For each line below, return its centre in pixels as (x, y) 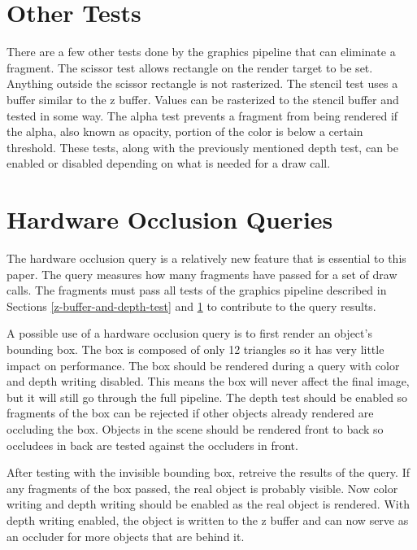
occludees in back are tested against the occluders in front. (152, 445)
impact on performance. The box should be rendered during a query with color (203, 365)
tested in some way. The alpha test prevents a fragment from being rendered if (202, 115)
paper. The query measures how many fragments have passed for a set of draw (202, 274)
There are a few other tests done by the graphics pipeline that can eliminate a (201, 52)
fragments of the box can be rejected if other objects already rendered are (190, 413)
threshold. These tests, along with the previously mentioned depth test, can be (202, 147)
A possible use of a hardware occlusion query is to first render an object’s (189, 333)
